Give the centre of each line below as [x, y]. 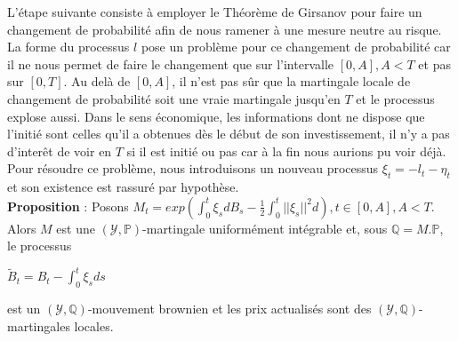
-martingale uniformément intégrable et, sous [265, 228]
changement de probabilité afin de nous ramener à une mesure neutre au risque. [225, 29]
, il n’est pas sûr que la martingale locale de [291, 81]
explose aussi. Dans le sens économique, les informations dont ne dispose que [216, 116]
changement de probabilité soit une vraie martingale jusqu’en [174, 98]
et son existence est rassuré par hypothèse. [123, 187]
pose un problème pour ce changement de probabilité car [296, 47]
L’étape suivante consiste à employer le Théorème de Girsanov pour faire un [215, 12]
